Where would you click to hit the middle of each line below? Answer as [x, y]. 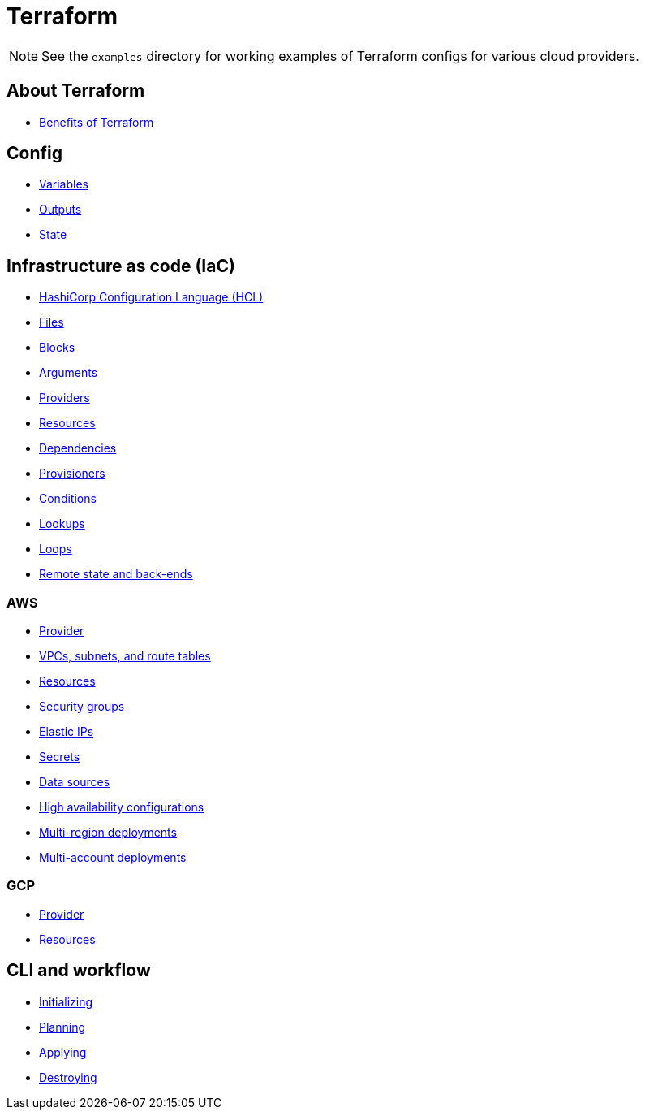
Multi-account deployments [113, 858]
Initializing [66, 1001]
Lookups [62, 524]
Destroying [68, 1077]
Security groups [82, 707]
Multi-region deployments [108, 833]
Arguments [69, 373]
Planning [62, 1027]
